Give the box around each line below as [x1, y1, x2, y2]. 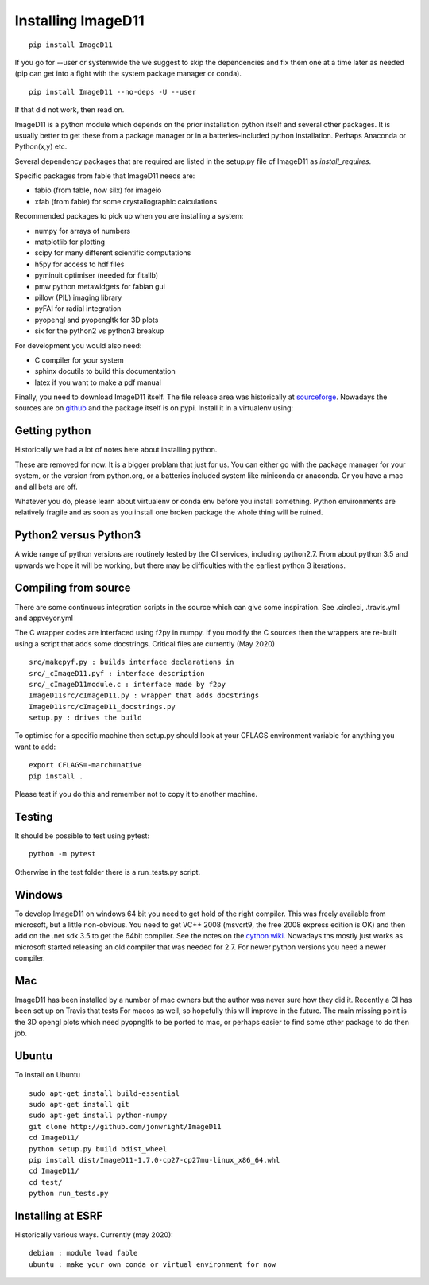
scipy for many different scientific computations [34, 248, 191, 258]
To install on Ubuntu [14, 1070, 81, 1080]
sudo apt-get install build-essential [29, 1089, 180, 1097]
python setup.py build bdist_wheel [29, 1144, 168, 1153]
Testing [14, 809, 53, 823]
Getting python [14, 424, 91, 437]
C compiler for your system [34, 355, 124, 365]
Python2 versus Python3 [14, 529, 141, 542]
